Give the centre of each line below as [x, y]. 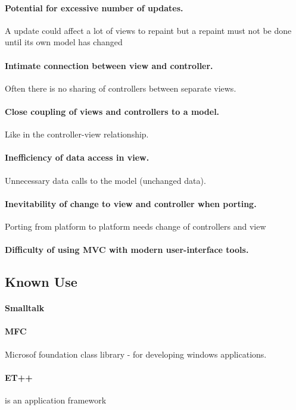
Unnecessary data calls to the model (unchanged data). [105, 180]
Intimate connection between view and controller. [109, 65]
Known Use [41, 282]
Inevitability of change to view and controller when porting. [131, 203]
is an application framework [56, 400]
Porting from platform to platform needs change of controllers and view [135, 226]
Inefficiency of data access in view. [77, 157]
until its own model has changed [64, 42]
